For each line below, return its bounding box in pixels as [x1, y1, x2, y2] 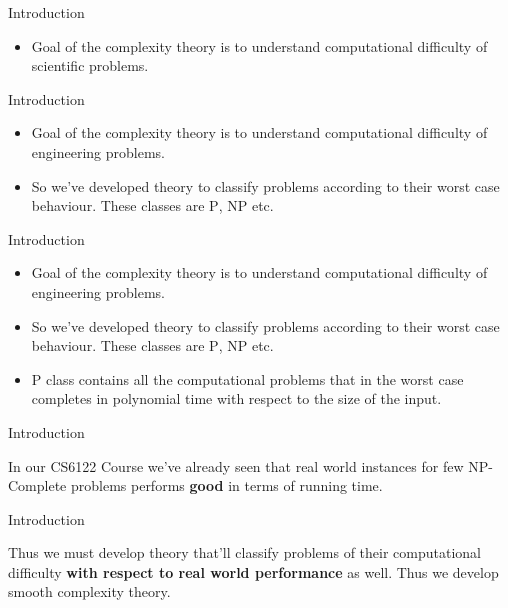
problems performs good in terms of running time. [70, 475, 383, 496]
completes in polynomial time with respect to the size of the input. [31, 388, 442, 409]
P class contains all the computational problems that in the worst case [31, 368, 464, 389]
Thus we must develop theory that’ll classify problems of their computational [8, 542, 482, 563]
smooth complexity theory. [8, 581, 171, 602]
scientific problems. [31, 55, 149, 76]
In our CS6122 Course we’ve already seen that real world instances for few [8, 455, 464, 476]
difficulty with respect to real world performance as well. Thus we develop [8, 561, 499, 582]
